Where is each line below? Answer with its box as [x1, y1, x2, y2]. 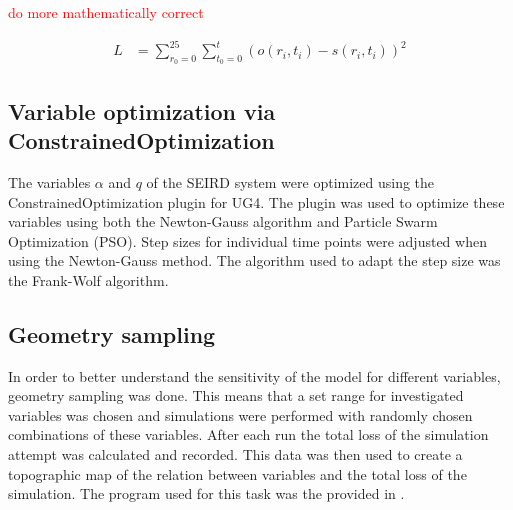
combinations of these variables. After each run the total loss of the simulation [8, 424, 489, 445]
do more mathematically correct [8, 2, 204, 22]
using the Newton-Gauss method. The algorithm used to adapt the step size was [8, 250, 501, 271]
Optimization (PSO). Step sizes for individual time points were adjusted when [8, 230, 487, 251]
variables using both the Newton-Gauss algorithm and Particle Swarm [8, 211, 438, 232]
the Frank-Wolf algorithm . [8, 269, 169, 290]
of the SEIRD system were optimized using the [146, 171, 435, 192]
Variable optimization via [8, 95, 276, 126]
